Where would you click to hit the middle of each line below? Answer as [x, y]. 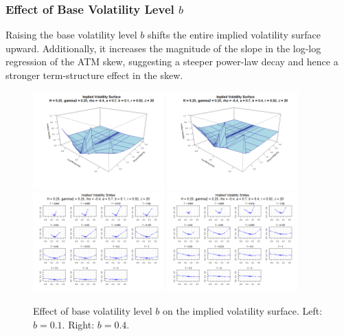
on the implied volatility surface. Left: [243, 310]
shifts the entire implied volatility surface [234, 35]
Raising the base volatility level [71, 35]
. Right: [78, 324]
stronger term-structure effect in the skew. [94, 75]
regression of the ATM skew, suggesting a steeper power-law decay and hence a [172, 61]
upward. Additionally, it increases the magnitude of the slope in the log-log [163, 48]
